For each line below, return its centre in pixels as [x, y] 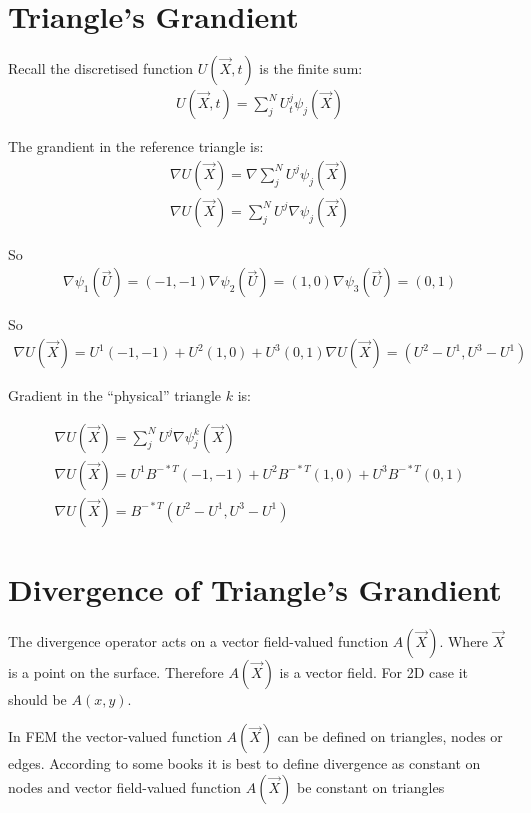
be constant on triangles [370, 787]
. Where [464, 640]
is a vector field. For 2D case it [374, 671]
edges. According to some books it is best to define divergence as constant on [244, 763]
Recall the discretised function [101, 68]
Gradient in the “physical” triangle [114, 395]
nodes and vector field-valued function [125, 787]
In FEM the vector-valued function [115, 736]
